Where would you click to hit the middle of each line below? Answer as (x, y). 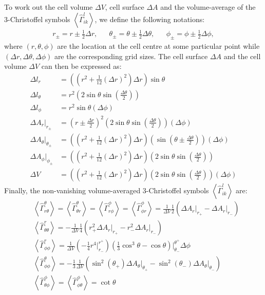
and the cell (242, 56)
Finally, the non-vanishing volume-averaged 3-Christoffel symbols (107, 190)
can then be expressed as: (81, 66)
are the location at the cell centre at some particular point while (158, 45)
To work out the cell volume (49, 7)
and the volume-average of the (208, 7)
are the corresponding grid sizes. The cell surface (131, 56)
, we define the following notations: (150, 19)
